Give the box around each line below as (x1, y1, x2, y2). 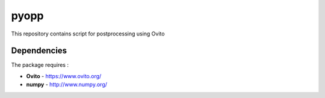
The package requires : (11, 61, 69, 69)
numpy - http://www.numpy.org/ (26, 81, 108, 88)
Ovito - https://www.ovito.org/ (26, 72, 102, 79)
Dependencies (11, 46, 67, 56)
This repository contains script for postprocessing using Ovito (11, 30, 165, 37)
